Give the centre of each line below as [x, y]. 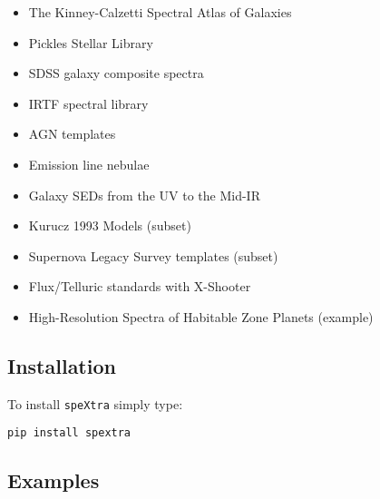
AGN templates [72, 134]
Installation [62, 365]
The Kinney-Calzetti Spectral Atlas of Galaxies [160, 12]
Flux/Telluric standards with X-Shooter [140, 286]
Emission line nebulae [89, 164]
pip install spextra [69, 433]
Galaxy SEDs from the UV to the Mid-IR [144, 195]
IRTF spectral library [88, 103]
